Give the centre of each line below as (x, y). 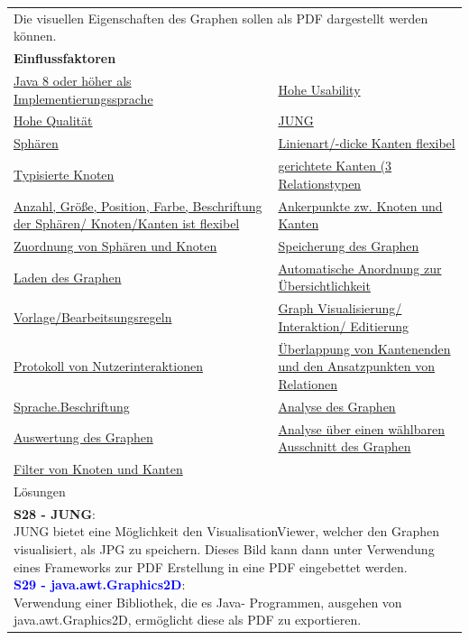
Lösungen (40, 491)
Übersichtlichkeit (324, 286)
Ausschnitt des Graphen (345, 446)
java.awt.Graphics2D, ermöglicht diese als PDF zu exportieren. (188, 620)
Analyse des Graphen (337, 406)
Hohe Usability (319, 89)
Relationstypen (320, 183)
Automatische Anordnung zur (360, 268)
